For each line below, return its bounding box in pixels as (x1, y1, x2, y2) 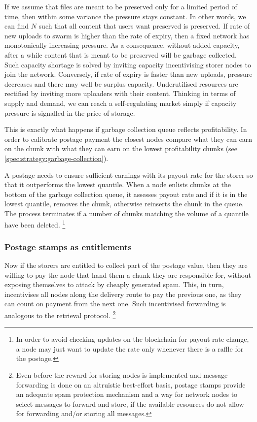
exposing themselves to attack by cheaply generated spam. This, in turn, (4, 279, 224, 290)
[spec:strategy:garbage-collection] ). (4, 153, 109, 163)
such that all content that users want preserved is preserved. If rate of (38, 21, 250, 31)
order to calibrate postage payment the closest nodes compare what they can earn (4, 133, 253, 144)
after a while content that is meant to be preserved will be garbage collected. (4, 49, 237, 60)
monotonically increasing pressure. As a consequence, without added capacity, (4, 40, 240, 50)
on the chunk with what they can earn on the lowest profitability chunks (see (4, 143, 238, 154)
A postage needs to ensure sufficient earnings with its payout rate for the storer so (4, 169, 253, 180)
